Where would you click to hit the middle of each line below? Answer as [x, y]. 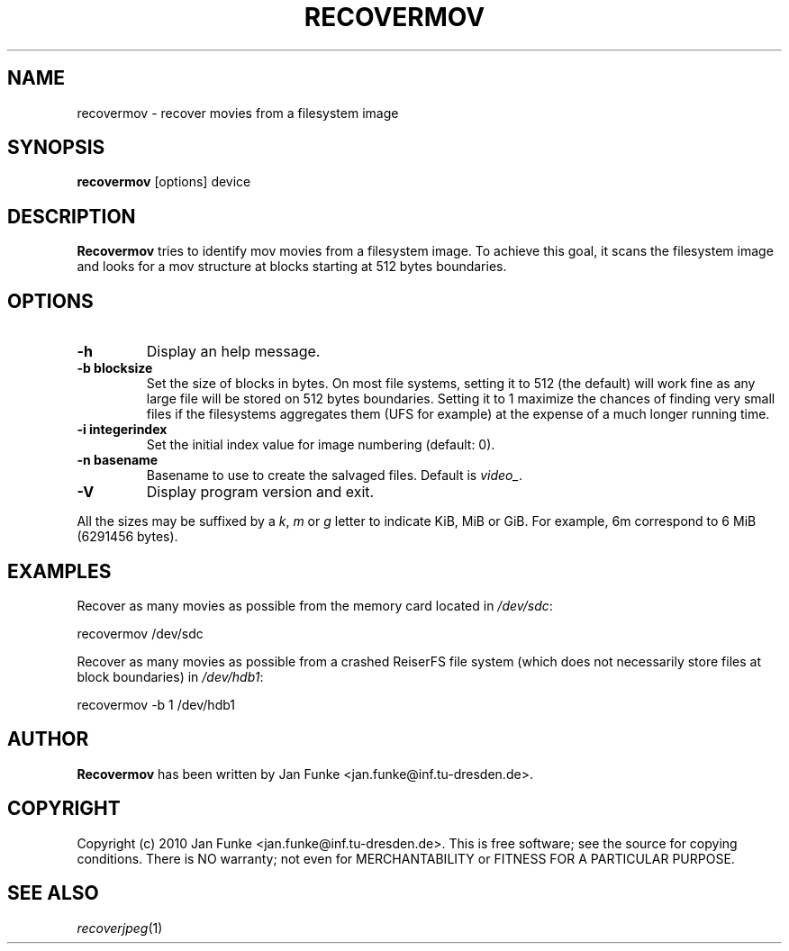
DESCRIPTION [72, 216]
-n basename [118, 460]
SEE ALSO [53, 893]
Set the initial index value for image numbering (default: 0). [321, 445]
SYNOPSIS [56, 148]
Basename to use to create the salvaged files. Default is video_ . [334, 475]
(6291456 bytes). [127, 537]
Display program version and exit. [260, 492]
